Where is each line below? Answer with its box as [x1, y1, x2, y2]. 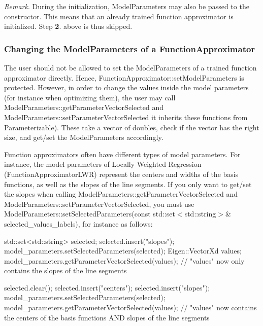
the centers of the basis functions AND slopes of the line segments [4, 312, 210, 322]
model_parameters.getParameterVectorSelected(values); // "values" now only [4, 255, 245, 266]
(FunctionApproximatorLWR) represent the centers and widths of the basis [4, 168, 239, 179]
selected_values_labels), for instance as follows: [4, 218, 153, 229]
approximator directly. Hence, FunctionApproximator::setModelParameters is [4, 72, 244, 83]
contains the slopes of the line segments [4, 265, 127, 276]
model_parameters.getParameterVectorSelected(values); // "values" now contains [4, 302, 257, 313]
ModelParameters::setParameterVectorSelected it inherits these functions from [4, 112, 248, 122]
